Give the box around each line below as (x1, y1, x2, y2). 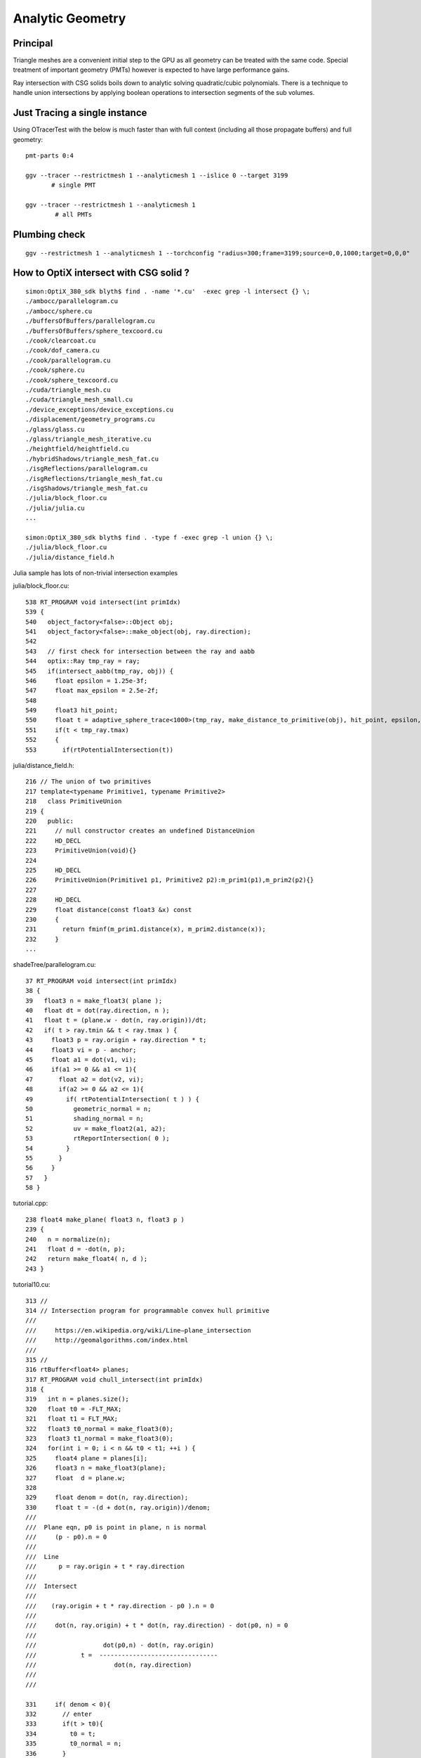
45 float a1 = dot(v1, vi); (25, 1056, 137, 1063)
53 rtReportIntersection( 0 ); (25, 1134, 170, 1143)
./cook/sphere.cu (25, 366, 85, 374)
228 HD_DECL (25, 896, 81, 904)
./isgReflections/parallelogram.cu (25, 465, 148, 473)
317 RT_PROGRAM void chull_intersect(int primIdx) (25, 1375, 203, 1383)
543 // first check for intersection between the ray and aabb (25, 647, 255, 655)
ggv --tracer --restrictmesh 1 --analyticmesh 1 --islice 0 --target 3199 (25, 171, 288, 179)
